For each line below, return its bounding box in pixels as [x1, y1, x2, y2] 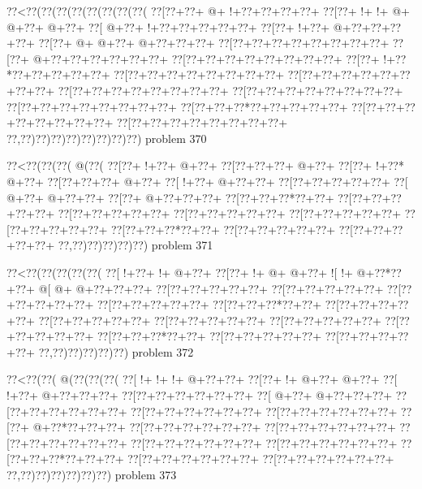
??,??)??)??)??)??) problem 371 [58, 236, 213, 253]
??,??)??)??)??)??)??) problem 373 [6, 466, 177, 483]
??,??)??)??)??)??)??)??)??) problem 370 [6, 129, 207, 146]
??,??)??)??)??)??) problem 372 [38, 343, 194, 360]
